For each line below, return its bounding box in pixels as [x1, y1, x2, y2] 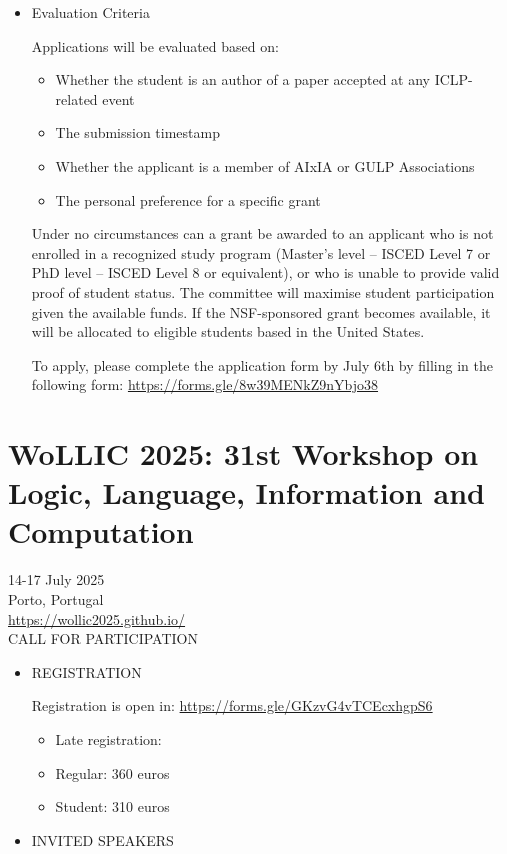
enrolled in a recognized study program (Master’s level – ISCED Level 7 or [31, 242, 491, 263]
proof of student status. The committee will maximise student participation [31, 281, 495, 302]
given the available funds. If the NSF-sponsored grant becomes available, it [31, 301, 491, 322]
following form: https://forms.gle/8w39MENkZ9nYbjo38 [31, 374, 379, 395]
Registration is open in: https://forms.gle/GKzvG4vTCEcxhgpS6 [31, 695, 433, 716]
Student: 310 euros [55, 796, 170, 817]
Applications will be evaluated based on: [31, 35, 279, 56]
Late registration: [55, 728, 162, 749]
